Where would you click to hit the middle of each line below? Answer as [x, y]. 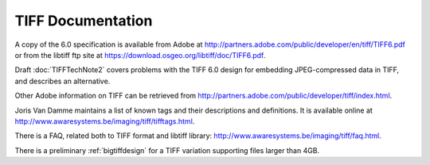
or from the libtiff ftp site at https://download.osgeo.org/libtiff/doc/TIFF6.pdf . [140, 55]
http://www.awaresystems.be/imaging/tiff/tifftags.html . [105, 121]
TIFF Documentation [84, 21]
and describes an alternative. [63, 81]
